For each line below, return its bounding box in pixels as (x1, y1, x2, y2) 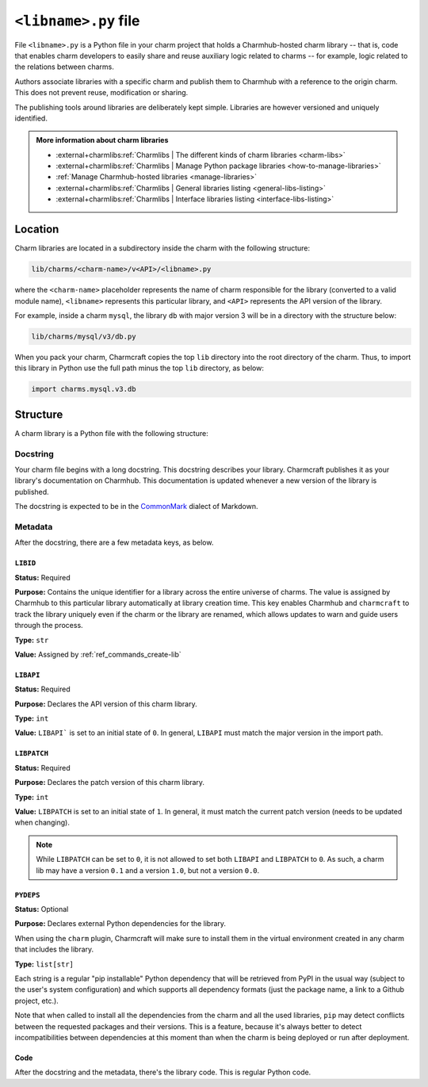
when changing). (14, 817, 71, 828)
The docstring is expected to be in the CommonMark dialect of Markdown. (14, 502, 258, 511)
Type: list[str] (14, 959, 75, 969)
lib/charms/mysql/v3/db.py (31, 331, 136, 341)
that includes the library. (14, 944, 94, 955)
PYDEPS (14, 890, 40, 899)
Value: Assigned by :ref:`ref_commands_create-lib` (14, 649, 182, 659)
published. (14, 487, 49, 496)
